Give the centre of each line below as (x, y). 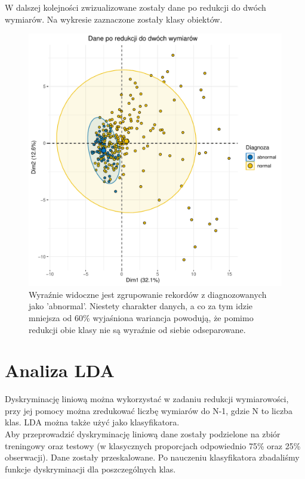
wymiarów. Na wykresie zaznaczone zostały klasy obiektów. (114, 19)
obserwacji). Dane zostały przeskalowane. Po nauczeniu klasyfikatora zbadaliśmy (152, 457)
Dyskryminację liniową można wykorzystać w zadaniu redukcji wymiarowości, (147, 399)
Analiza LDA (60, 370)
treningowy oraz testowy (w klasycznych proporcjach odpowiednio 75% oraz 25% (153, 445)
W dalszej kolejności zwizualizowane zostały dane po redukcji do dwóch (135, 7)
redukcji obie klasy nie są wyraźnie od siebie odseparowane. (137, 329)
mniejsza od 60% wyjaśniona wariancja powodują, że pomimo (141, 317)
